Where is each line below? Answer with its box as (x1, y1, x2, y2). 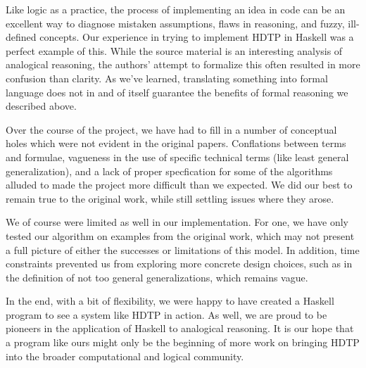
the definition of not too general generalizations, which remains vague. (6, 269, 308, 284)
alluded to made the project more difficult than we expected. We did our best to (6, 177, 353, 192)
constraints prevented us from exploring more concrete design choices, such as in (6, 256, 353, 271)
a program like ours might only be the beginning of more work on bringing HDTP (6, 335, 360, 350)
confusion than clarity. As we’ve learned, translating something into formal (6, 70, 328, 85)
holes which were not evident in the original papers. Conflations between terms (6, 136, 346, 151)
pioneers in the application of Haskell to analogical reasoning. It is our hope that (6, 321, 354, 336)
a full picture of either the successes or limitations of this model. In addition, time (6, 242, 360, 257)
